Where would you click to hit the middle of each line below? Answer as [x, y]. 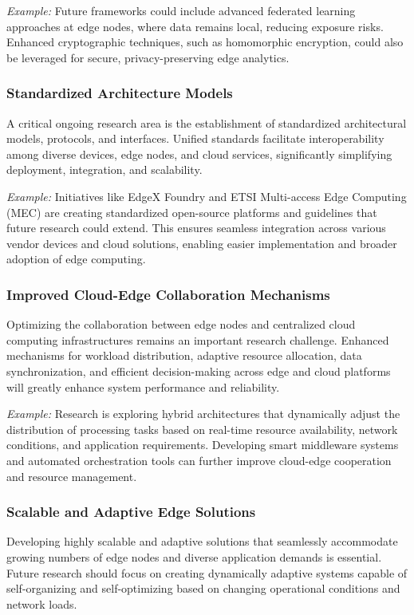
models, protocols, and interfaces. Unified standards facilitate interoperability [195, 138]
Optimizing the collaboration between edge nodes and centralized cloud [181, 324]
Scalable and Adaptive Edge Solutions [131, 512]
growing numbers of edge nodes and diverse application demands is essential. [194, 556]
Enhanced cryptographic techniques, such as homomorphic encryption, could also [205, 42]
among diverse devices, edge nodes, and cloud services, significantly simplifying [199, 154]
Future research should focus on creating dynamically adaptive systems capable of [207, 572]
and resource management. [72, 476]
